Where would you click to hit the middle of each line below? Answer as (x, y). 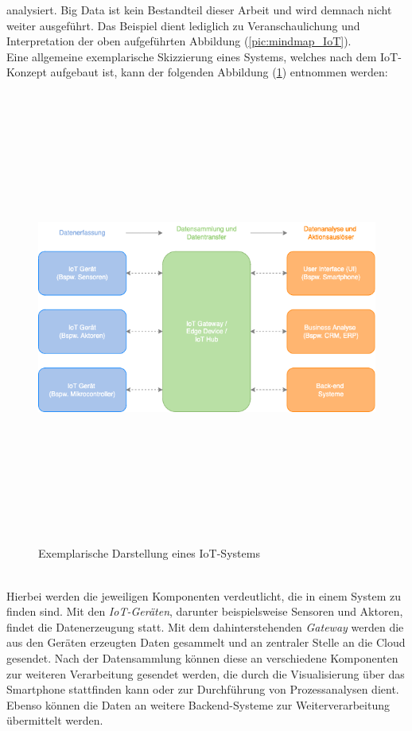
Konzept (27, 72)
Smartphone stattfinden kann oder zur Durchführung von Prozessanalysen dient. (203, 689)
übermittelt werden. (55, 720)
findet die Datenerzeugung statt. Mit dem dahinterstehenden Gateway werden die (205, 626)
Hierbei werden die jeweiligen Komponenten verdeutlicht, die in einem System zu (204, 595)
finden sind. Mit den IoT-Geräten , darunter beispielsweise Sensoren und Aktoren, (205, 611)
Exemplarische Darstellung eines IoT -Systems (149, 553)
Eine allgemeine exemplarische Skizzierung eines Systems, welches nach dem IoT (202, 56)
